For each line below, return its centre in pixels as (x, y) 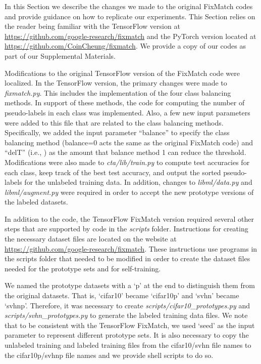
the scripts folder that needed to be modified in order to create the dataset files (127, 258)
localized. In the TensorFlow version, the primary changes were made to (116, 83)
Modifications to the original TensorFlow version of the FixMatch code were (122, 73)
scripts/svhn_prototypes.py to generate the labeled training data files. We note (126, 315)
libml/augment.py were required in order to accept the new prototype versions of (129, 192)
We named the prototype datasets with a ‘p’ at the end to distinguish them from (130, 285)
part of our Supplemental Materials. (60, 55)
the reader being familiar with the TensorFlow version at (92, 26)
